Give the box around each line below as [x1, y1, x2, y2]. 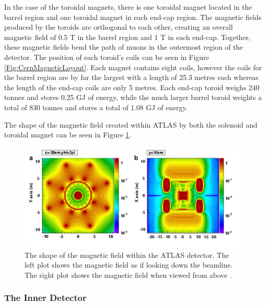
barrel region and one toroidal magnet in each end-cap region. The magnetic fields [4, 11, 262, 22]
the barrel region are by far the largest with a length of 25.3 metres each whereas [4, 72, 259, 83]
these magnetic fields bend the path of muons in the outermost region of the [4, 42, 243, 52]
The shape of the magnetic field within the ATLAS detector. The [25, 249, 229, 260]
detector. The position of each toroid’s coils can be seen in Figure [4, 51, 209, 62]
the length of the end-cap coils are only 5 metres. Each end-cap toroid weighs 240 [4, 82, 260, 92]
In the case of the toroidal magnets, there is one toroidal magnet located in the [4, 2, 252, 12]
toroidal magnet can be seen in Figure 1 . [4, 129, 131, 140]
